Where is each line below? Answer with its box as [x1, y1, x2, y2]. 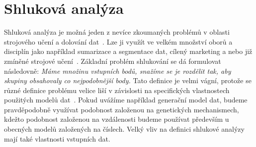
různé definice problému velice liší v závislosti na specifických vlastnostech [4, 85, 230, 95]
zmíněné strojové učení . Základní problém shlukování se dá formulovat [4, 55, 221, 66]
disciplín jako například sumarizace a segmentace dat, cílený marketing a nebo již [4, 46, 253, 56]
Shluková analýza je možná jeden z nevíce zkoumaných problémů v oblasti [4, 27, 230, 37]
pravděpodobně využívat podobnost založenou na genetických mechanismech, [4, 104, 239, 114]
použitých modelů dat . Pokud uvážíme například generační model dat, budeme [4, 95, 248, 105]
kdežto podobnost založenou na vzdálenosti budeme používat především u [4, 114, 229, 124]
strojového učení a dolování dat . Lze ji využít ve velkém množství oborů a [4, 36, 233, 47]
